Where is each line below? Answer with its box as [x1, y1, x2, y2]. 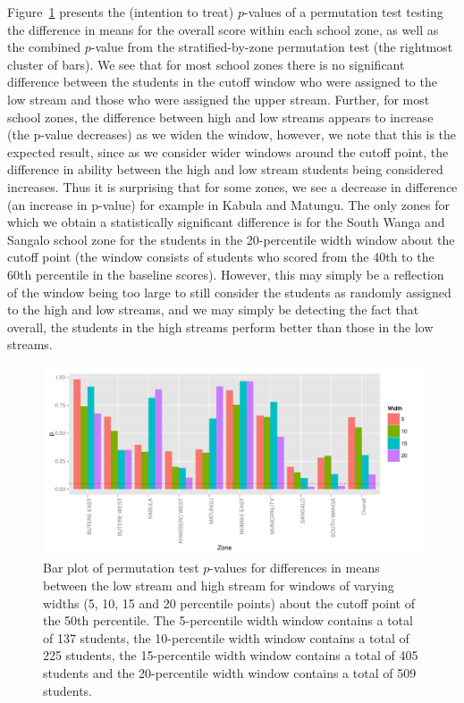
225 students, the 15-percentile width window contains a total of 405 [43, 646, 418, 665]
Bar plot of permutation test [43, 558, 199, 577]
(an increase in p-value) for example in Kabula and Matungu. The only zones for [7, 195, 450, 213]
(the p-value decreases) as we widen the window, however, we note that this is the [7, 125, 457, 144]
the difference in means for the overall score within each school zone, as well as [7, 20, 439, 38]
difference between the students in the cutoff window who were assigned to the [7, 72, 437, 91]
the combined [7, 38, 81, 56]
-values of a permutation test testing [243, 3, 443, 21]
